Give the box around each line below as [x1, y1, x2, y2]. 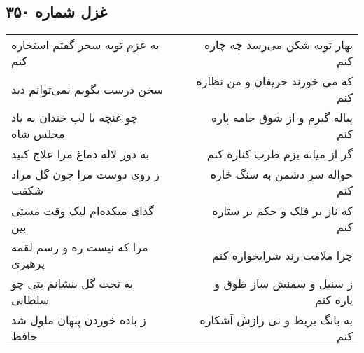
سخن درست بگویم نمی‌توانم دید [11, 81, 164, 97]
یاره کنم [315, 291, 353, 308]
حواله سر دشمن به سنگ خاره [210, 166, 353, 183]
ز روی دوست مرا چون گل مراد [11, 166, 160, 183]
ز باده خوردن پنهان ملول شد [11, 312, 146, 328]
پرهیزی [11, 255, 45, 272]
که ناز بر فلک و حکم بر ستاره [212, 202, 353, 219]
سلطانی [11, 291, 50, 308]
